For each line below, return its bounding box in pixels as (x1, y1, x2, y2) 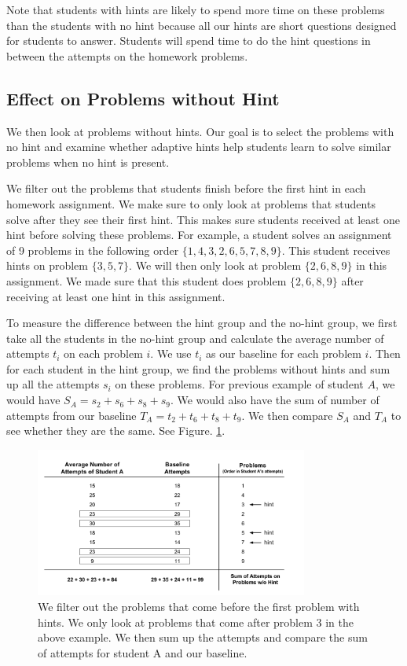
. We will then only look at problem (129, 257, 302, 274)
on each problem (64, 345, 143, 362)
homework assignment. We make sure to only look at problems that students (6, 195, 376, 212)
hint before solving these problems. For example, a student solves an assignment (6, 226, 392, 243)
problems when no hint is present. (6, 153, 170, 170)
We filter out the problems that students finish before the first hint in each (6, 180, 366, 197)
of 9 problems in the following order (6, 241, 179, 258)
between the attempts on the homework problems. (6, 47, 248, 64)
